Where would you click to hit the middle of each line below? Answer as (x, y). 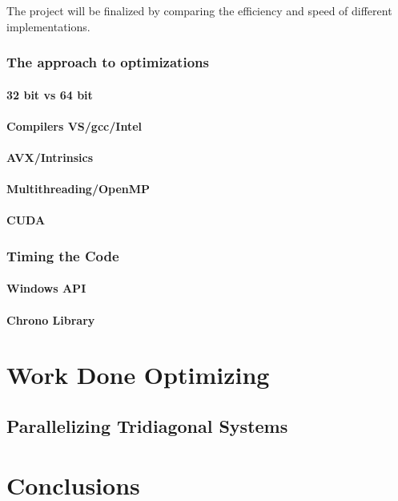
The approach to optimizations (108, 62)
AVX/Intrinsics (50, 157)
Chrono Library (51, 319)
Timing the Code (63, 255)
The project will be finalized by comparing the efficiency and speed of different (199, 10)
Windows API (46, 288)
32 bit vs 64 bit (50, 94)
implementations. (48, 26)
